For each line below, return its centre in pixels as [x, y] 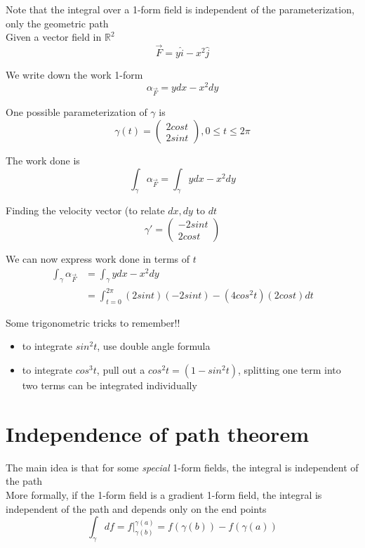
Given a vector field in [54, 37]
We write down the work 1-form [74, 74]
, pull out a [121, 370]
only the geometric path [57, 23]
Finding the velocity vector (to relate [85, 210]
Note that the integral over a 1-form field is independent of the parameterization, [180, 9]
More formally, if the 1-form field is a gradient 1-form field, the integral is [164, 494]
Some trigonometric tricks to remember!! [93, 322]
